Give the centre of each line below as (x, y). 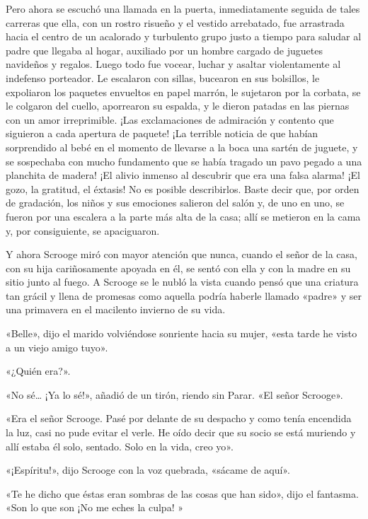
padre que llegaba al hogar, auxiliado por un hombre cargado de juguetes (164, 50)
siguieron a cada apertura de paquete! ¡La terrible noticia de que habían (162, 133)
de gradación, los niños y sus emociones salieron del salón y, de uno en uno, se (175, 203)
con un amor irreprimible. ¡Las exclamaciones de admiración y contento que (170, 119)
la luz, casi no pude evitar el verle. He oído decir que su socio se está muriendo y (181, 432)
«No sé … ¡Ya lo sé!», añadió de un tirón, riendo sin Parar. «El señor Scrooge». (174, 394)
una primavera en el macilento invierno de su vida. (116, 309)
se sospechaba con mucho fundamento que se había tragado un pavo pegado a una (184, 161)
